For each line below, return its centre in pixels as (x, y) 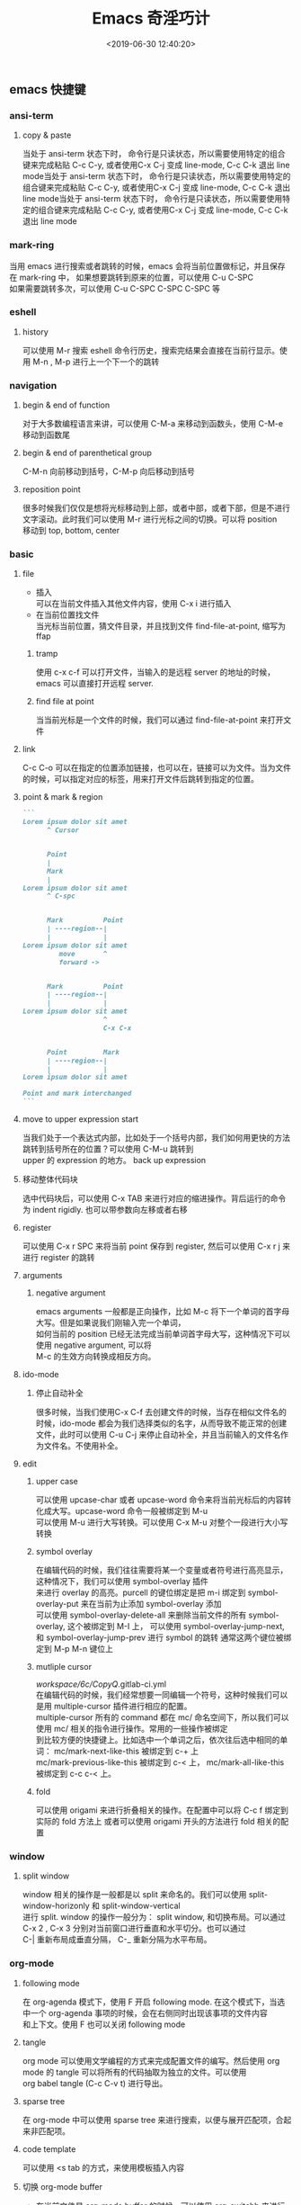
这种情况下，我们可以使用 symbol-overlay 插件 (122, 1582)
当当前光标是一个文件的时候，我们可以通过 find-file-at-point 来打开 (159, 720)
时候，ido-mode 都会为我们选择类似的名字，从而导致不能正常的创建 (161, 1423)
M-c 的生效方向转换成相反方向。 (96, 1357)
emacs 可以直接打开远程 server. (95, 684)
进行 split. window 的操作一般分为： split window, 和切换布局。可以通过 (154, 1917)
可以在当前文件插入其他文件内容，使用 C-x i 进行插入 (133, 604)
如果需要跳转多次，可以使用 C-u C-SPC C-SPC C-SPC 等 (115, 288)
